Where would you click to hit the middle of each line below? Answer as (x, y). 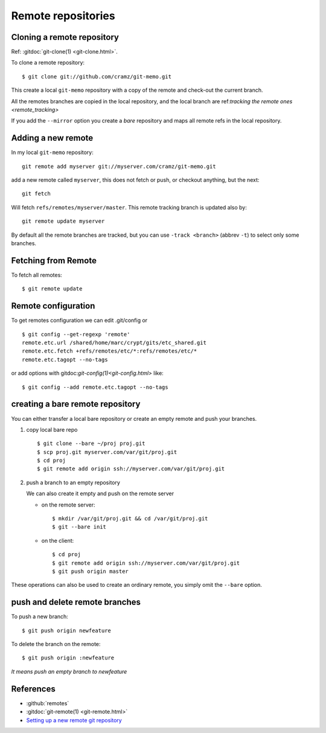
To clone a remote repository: (48, 63)
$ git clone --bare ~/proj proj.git (91, 443)
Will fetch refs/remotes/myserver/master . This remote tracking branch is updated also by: (129, 207)
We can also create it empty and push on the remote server (100, 494)
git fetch (36, 194)
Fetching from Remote (54, 261)
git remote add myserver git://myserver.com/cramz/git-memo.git (119, 166)
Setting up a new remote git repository (74, 720)
